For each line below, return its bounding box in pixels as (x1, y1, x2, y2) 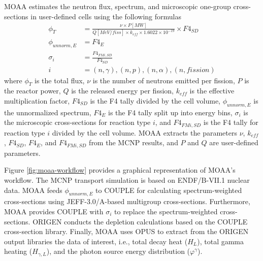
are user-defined (209, 137, 258, 148)
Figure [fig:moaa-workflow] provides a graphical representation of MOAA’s (4, 165, 236, 175)
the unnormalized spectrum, (4, 107, 91, 117)
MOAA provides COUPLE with (4, 206, 104, 216)
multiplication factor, (4, 95, 70, 106)
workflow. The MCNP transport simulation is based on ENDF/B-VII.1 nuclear (4, 175, 250, 185)
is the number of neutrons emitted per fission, (92, 75, 235, 85)
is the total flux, (35, 75, 85, 85)
